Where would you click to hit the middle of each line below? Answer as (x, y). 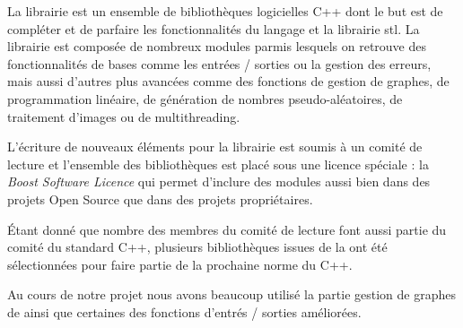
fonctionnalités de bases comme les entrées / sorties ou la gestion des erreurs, (219, 63)
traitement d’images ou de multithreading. (124, 116)
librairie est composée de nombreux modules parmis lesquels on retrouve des (217, 46)
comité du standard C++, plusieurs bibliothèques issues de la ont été (197, 247)
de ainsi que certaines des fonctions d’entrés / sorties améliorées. (184, 311)
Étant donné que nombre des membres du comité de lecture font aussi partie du (227, 229)
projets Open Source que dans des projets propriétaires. (160, 199)
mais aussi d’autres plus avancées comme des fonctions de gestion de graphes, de (228, 81)
